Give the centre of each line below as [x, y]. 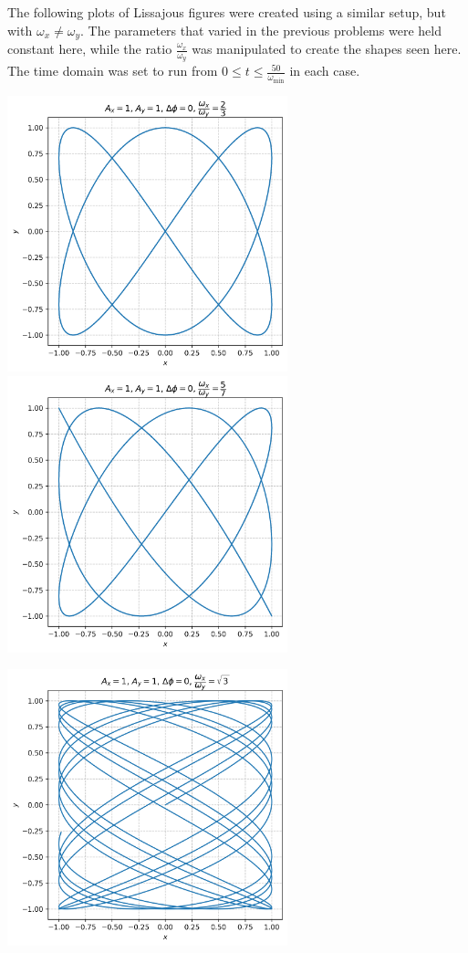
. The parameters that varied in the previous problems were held [260, 30]
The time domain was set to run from [113, 71]
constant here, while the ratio [90, 49]
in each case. [325, 71]
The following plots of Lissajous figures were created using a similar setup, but [227, 12]
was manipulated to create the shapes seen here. [327, 49]
